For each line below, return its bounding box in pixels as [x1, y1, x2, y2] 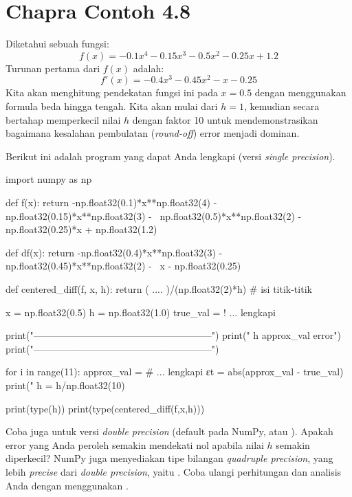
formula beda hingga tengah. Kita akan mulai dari [5, 99, 218, 113]
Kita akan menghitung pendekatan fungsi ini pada [5, 85, 218, 100]
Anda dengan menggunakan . [5, 478, 129, 492]
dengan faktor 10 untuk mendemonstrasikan [132, 112, 318, 126]
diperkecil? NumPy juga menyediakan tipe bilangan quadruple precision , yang [5, 451, 333, 465]
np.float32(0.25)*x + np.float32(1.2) [5, 222, 157, 236]
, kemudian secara [243, 99, 320, 113]
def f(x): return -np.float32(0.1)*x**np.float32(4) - [5, 195, 217, 210]
